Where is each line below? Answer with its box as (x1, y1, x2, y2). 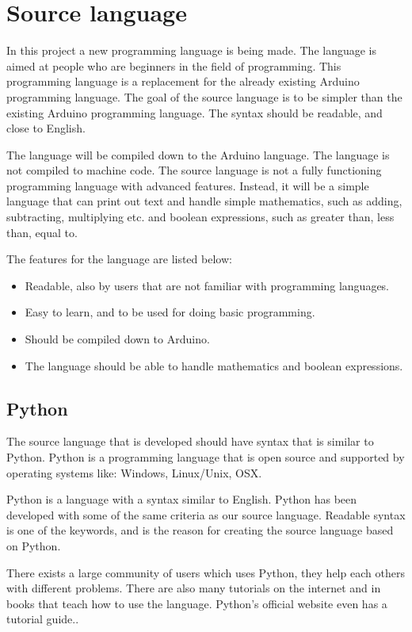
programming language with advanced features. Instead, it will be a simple (6, 177, 369, 193)
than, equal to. (6, 224, 78, 240)
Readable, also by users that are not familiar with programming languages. (25, 277, 390, 293)
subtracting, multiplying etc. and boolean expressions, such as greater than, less (6, 209, 395, 225)
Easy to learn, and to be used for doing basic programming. (25, 304, 315, 320)
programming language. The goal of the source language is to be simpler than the (6, 88, 402, 105)
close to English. (6, 120, 86, 136)
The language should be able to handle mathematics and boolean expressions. (25, 357, 403, 373)
